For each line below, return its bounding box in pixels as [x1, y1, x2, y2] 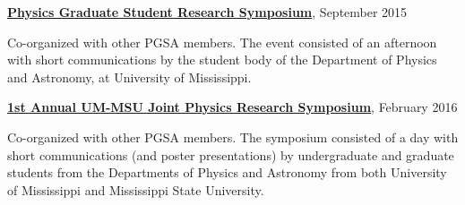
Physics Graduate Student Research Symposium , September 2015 [7, 3, 408, 21]
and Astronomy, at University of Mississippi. [7, 67, 252, 86]
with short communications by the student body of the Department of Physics [7, 50, 437, 69]
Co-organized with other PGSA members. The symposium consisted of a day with [7, 127, 459, 146]
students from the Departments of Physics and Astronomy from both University [7, 163, 447, 182]
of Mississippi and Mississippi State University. [7, 180, 264, 199]
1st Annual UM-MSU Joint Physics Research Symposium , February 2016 [7, 98, 458, 116]
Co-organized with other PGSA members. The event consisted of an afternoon [7, 32, 437, 51]
